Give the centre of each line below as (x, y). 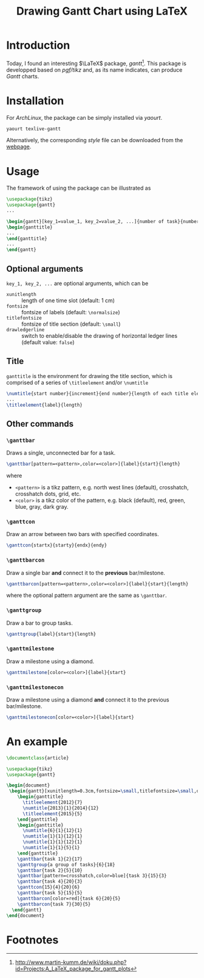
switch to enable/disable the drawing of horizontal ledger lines (100, 336)
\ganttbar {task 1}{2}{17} (50, 859)
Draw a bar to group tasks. (39, 623)
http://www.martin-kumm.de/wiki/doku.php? (71, 962)
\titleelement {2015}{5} (53, 814)
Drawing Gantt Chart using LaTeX (102, 11)
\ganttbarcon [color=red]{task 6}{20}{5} (69, 898)
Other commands (40, 424)
